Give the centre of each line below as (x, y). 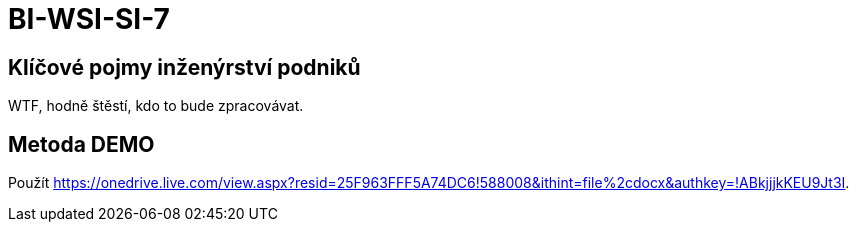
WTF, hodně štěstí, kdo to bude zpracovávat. (156, 106)
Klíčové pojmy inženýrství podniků (184, 67)
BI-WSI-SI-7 (89, 19)
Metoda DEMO (81, 144)
